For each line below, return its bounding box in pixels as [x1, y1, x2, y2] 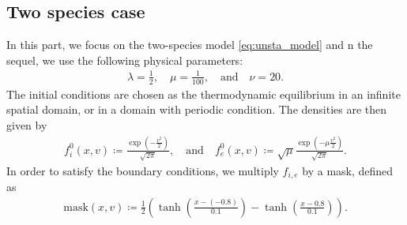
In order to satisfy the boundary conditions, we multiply [6, 162, 279, 178]
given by [6, 116, 47, 133]
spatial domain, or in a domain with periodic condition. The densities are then [6, 101, 387, 118]
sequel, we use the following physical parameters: [6, 51, 243, 68]
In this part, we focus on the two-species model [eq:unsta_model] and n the [6, 36, 373, 53]
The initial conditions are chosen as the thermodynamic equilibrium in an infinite [6, 85, 401, 102]
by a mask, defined [302, 162, 394, 178]
